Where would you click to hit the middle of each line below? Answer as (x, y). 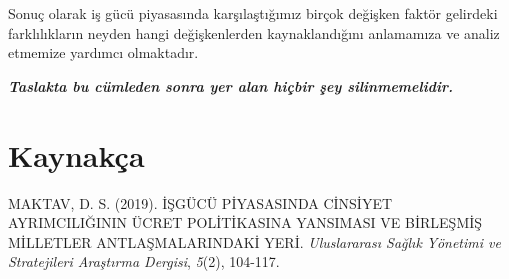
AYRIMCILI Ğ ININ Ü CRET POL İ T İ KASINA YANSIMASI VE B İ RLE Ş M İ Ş (245, 222)
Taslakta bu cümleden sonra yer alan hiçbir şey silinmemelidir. (230, 85)
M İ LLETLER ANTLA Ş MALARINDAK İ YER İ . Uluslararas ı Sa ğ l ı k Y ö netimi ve (254, 241)
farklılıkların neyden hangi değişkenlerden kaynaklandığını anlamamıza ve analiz (254, 32)
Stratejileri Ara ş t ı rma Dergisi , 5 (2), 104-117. (144, 261)
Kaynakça (76, 154)
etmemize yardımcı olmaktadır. (103, 52)
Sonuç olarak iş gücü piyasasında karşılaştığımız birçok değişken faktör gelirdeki (253, 13)
